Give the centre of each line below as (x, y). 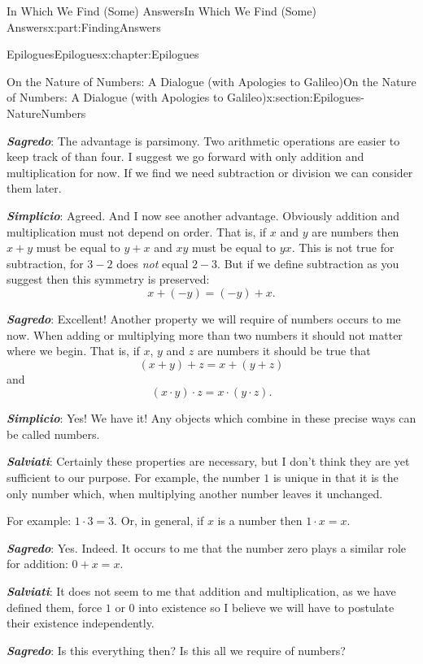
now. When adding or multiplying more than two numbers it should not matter (205, 334)
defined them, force (55, 607)
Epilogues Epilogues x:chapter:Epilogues (103, 54)
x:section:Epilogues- (315, 97)
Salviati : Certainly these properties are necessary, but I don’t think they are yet (208, 461)
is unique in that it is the (336, 477)
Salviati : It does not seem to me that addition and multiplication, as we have (201, 591)
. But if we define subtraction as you (308, 263)
